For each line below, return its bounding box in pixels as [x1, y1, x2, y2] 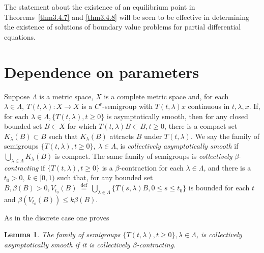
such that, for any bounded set [57, 172, 153, 183]
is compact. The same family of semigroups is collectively [54, 151, 232, 161]
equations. [4, 31, 36, 42]
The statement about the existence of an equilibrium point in [4, 2, 195, 12]
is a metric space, [39, 91, 94, 101]
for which [67, 121, 97, 131]
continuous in [188, 101, 230, 111]
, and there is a [203, 162, 251, 173]
